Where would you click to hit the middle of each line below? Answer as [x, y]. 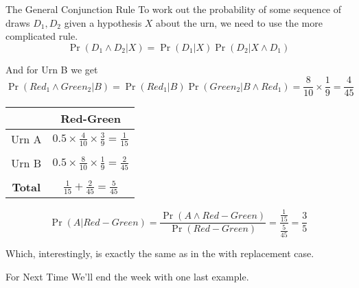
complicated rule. [42, 36]
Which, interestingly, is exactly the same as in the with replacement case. [160, 253]
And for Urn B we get [52, 69]
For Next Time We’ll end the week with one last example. [127, 276]
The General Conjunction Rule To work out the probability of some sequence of [174, 9]
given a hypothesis [103, 22]
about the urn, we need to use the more [239, 22]
